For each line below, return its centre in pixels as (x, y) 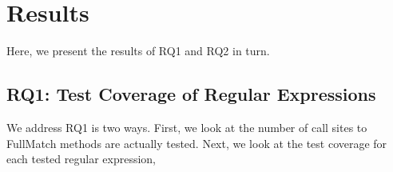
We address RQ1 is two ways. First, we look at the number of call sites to (187, 127)
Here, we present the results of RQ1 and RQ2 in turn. (138, 51)
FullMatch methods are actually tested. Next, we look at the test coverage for (197, 143)
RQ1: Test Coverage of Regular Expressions (191, 94)
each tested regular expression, (81, 159)
